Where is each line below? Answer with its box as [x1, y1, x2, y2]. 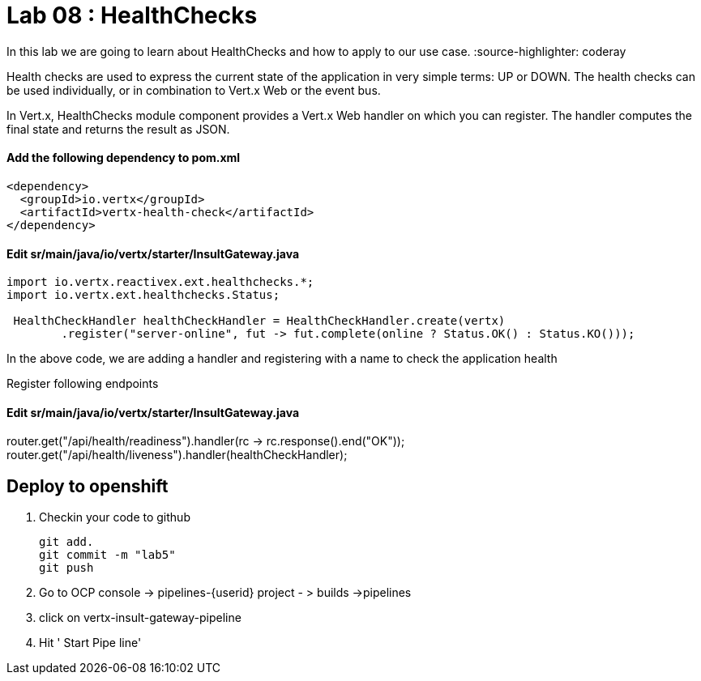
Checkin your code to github [39, 510, 190, 525]
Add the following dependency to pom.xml [6, 151, 241, 165]
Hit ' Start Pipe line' [39, 636, 142, 650]
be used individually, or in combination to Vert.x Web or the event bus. [6, 83, 381, 97]
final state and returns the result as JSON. [6, 121, 230, 136]
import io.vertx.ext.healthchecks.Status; [6, 288, 280, 302]
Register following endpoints [6, 377, 159, 391]
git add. [39, 535, 94, 549]
